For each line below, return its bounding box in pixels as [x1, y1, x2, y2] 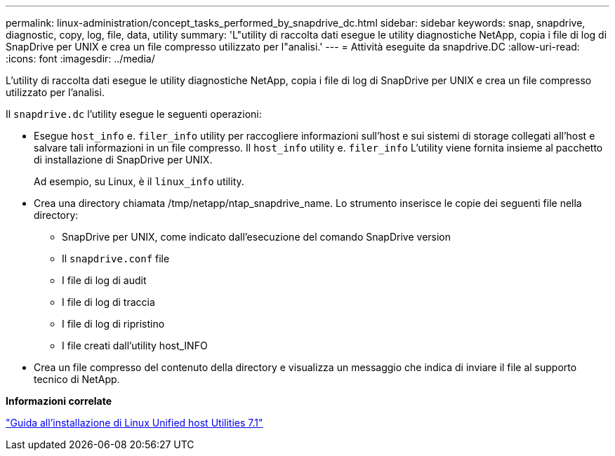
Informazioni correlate [6, 395, 112, 407]
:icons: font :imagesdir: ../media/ [6, 53, 155, 65]
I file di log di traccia [62, 296, 155, 308]
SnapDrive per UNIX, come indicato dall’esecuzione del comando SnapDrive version [62, 231, 451, 243]
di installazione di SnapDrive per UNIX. [34, 154, 213, 166]
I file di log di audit [62, 274, 147, 286]
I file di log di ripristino [62, 318, 165, 330]
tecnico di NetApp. [34, 373, 120, 385]
